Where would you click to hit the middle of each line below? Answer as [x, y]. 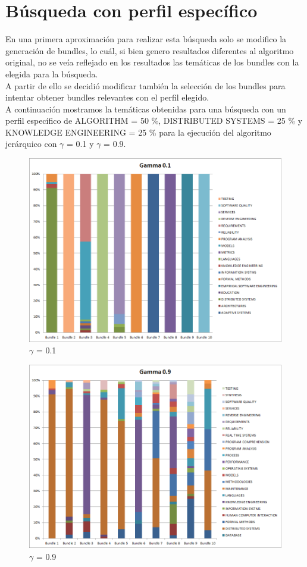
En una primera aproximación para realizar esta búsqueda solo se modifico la [146, 39]
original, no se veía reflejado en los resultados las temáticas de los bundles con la [152, 62]
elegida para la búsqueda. [52, 73]
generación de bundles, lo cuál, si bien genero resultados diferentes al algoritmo [150, 50]
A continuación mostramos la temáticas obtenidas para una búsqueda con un [146, 109]
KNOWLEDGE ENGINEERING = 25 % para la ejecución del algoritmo [138, 132]
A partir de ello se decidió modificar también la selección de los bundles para [145, 85]
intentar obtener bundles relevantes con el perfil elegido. [107, 97]
